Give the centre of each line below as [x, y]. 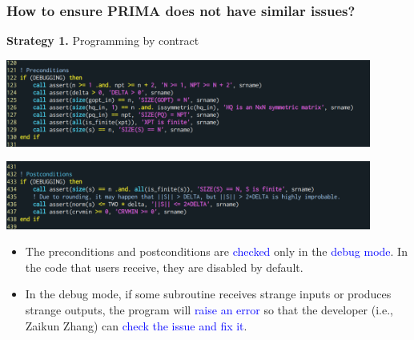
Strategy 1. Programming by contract [103, 40]
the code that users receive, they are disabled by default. [164, 267]
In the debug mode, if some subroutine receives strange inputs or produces [208, 294]
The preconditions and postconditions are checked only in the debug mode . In [216, 251]
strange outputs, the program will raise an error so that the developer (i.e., [209, 310]
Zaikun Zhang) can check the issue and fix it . [136, 325]
